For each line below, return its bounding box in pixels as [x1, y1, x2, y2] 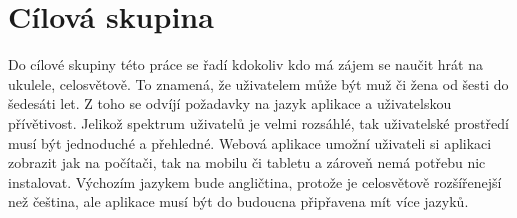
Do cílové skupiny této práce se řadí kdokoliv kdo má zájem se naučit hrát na [8, 54, 483, 75]
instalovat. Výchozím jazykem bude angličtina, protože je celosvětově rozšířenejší [8, 171, 502, 192]
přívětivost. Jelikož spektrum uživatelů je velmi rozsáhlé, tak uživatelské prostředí [8, 112, 509, 133]
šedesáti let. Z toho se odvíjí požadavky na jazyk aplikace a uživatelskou [8, 93, 452, 114]
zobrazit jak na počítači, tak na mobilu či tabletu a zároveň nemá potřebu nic [8, 152, 486, 173]
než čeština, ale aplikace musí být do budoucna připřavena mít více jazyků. [8, 191, 469, 212]
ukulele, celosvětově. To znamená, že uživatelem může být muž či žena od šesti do [8, 73, 509, 94]
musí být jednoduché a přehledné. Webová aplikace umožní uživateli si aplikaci [8, 132, 492, 153]
